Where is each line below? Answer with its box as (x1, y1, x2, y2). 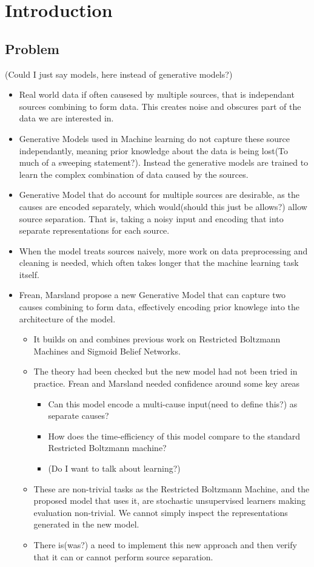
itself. (19, 268, 39, 280)
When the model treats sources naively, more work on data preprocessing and (19, 244, 308, 257)
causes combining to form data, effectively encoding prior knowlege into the (19, 300, 300, 313)
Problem (5, 39, 59, 58)
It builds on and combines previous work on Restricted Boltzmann (33, 333, 281, 345)
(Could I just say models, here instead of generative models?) (5, 67, 233, 80)
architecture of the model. (19, 312, 116, 325)
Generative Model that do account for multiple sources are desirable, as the (19, 188, 299, 201)
